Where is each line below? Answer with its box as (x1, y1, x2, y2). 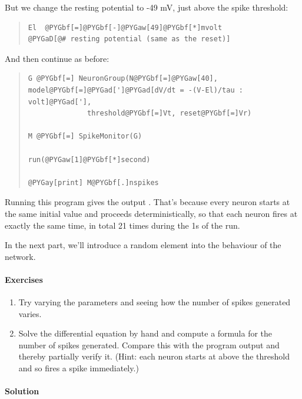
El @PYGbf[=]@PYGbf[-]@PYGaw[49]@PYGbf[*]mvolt (28, 23, 223, 32)
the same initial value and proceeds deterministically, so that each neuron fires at (5, 207, 298, 219)
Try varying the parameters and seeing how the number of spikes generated (18, 296, 291, 308)
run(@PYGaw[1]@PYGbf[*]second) (28, 155, 151, 164)
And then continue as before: (5, 52, 109, 64)
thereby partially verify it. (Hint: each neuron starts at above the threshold (18, 350, 290, 362)
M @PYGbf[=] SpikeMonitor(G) (28, 132, 142, 141)
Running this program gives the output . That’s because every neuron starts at (5, 196, 290, 208)
